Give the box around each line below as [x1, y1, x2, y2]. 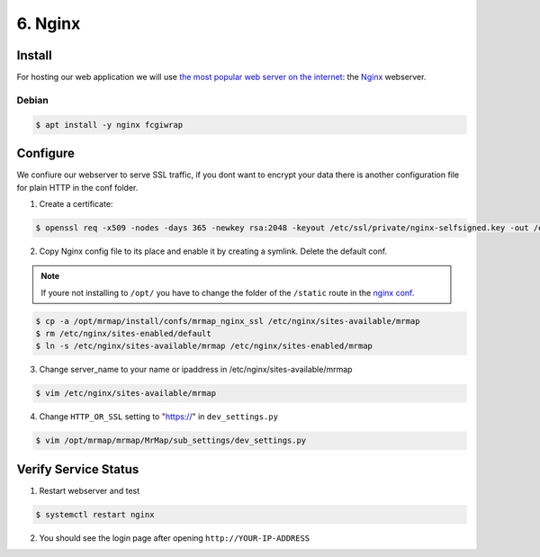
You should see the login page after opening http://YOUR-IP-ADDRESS [39, 532, 310, 544]
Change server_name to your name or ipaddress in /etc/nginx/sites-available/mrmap [39, 364, 353, 375]
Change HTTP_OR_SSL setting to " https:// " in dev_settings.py [39, 411, 279, 422]
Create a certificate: [39, 198, 113, 209]
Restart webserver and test [39, 485, 140, 496]
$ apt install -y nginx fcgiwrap [35, 120, 184, 130]
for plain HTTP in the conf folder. [16, 182, 139, 193]
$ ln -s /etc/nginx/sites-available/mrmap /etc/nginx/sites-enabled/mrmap [35, 341, 373, 351]
